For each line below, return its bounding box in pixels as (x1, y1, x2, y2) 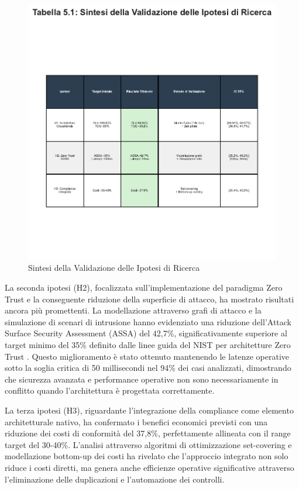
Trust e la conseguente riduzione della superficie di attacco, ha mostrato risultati (5, 292, 294, 305)
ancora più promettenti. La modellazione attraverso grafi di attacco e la (5, 304, 262, 316)
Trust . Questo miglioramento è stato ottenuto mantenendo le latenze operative (5, 350, 290, 362)
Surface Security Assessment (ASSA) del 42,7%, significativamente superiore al (5, 327, 287, 339)
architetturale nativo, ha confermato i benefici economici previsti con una (5, 415, 268, 428)
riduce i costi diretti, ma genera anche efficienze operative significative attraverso (5, 461, 294, 473)
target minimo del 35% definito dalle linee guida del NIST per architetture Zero (5, 339, 291, 351)
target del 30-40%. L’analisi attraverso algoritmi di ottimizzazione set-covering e (5, 438, 292, 450)
